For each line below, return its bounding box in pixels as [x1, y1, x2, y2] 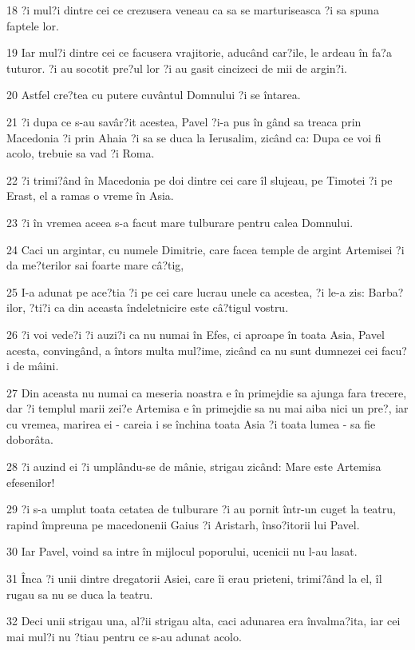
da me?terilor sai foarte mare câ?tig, [6, 257, 184, 273]
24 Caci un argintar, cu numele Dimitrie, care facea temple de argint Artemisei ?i [6, 241, 405, 257]
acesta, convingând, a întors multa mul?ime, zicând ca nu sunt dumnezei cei [6, 341, 378, 358]
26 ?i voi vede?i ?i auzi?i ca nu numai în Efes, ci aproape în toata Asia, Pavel [6, 325, 385, 342]
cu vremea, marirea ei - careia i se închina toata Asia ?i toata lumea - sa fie [6, 415, 376, 432]
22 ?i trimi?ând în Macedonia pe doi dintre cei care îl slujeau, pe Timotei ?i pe [6, 171, 393, 188]
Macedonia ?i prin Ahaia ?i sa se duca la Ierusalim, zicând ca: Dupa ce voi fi [6, 129, 381, 146]
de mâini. [13, 357, 59, 374]
